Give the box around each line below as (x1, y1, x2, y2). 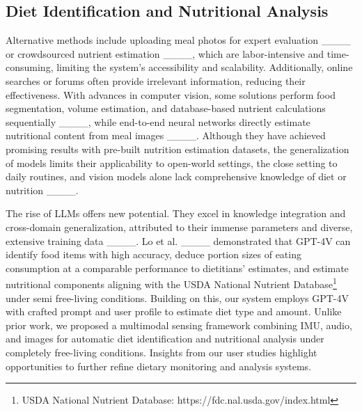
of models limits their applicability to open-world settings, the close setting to (6, 155, 338, 170)
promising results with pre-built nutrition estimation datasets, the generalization (6, 141, 349, 156)
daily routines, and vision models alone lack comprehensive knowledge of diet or (6, 169, 347, 184)
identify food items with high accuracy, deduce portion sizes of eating (6, 247, 301, 262)
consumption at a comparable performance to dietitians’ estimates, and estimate (6, 260, 349, 275)
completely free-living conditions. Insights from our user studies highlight (6, 344, 317, 359)
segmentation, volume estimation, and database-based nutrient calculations (6, 101, 326, 116)
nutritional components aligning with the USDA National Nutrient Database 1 (6, 275, 337, 291)
